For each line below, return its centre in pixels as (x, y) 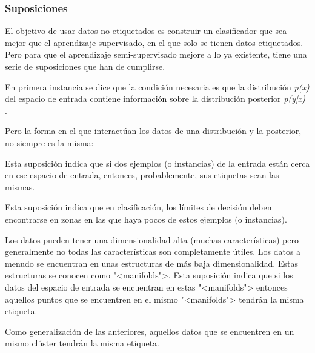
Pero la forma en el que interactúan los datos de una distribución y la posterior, (153, 131)
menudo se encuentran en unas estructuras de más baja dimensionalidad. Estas (151, 263)
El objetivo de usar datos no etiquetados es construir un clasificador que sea (146, 31)
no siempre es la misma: (49, 142)
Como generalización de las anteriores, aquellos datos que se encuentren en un (150, 331)
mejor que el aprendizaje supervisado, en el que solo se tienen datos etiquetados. (154, 42)
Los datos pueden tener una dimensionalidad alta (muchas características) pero (152, 239)
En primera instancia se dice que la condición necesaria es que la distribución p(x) (157, 86)
